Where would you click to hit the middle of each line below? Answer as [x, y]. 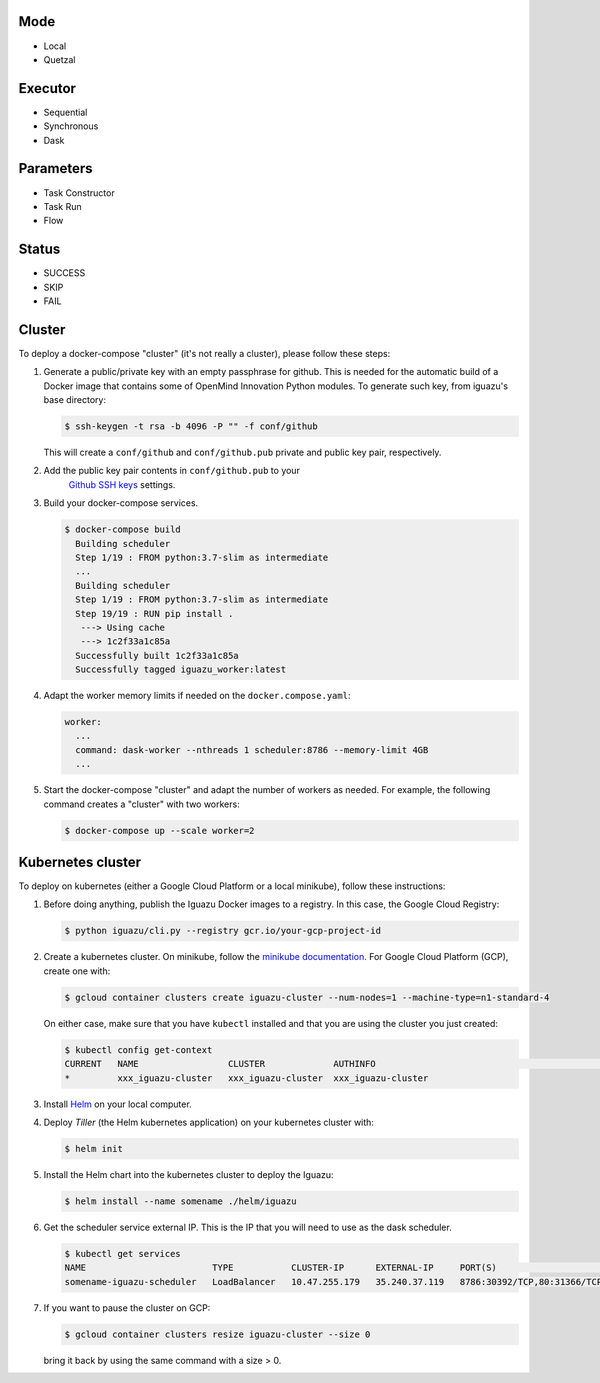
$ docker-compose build [123, 529]
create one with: [77, 971]
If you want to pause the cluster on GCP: [127, 1307]
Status [39, 249]
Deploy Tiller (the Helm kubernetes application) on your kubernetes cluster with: [209, 1122]
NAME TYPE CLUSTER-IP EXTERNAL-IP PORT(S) [280, 1268]
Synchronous [71, 126]
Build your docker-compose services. [121, 503]
